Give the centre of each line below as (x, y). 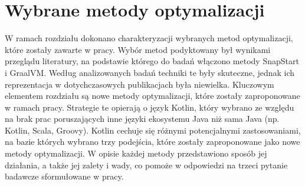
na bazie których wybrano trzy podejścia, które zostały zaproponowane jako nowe (152, 142)
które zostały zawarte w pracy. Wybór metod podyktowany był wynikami (138, 49)
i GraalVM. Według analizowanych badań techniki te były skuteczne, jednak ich (150, 72)
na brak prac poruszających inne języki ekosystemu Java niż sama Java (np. (142, 119)
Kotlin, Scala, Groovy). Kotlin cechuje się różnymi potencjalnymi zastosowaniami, (153, 130)
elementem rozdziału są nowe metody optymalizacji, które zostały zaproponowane (152, 96)
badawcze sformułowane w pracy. (64, 176)
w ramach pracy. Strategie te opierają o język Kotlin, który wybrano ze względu (150, 107)
